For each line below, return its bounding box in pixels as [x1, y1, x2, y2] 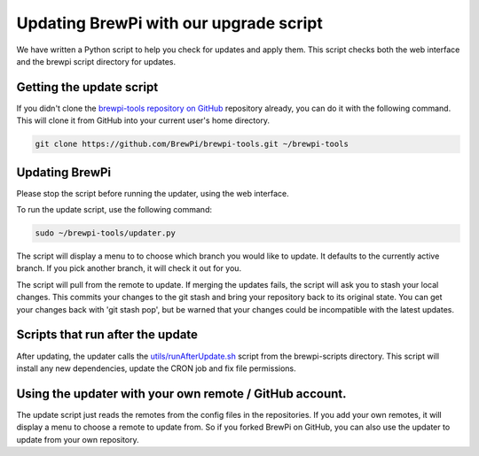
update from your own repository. [16, 434, 139, 444]
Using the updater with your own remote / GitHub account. [16, 386, 347, 401]
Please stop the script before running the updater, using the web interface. [16, 188, 289, 198]
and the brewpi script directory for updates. [16, 56, 177, 66]
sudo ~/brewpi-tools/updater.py [35, 228, 177, 238]
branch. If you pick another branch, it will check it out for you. [16, 263, 242, 274]
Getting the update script [16, 80, 159, 95]
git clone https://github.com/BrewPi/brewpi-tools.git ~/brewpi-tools [35, 139, 349, 150]
